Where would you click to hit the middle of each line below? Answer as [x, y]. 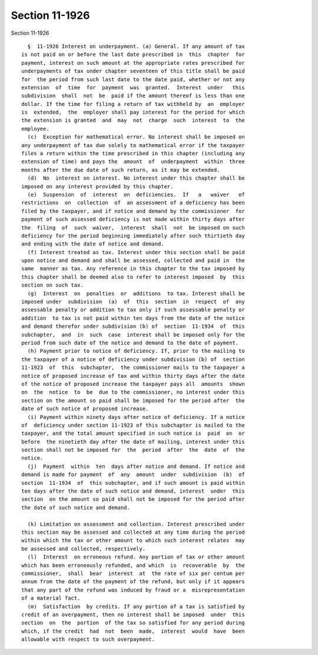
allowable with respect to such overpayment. [88, 639]
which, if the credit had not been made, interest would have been [133, 631]
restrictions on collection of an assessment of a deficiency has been [133, 203]
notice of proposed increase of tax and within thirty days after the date [133, 376]
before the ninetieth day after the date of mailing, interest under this [133, 442]
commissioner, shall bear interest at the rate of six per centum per [133, 573]
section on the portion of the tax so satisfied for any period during [133, 623]
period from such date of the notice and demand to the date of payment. [130, 343]
